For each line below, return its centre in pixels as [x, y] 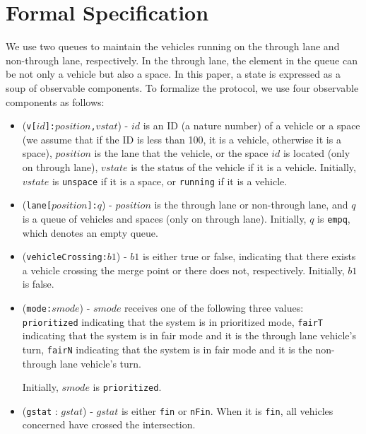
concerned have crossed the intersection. [109, 424]
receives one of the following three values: [214, 307]
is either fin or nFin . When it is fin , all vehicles [227, 410]
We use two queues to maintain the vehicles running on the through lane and [173, 46]
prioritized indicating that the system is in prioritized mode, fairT [172, 321]
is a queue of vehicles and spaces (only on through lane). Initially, [164, 218]
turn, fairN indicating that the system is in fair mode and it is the [167, 349]
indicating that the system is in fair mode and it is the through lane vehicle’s [189, 335]
